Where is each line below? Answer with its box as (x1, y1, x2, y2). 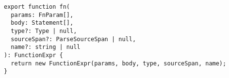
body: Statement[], (11, 19, 74, 27)
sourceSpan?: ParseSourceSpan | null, (11, 35, 136, 43)
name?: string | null (11, 44, 81, 51)
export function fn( (4, 3, 70, 10)
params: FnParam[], (11, 11, 74, 18)
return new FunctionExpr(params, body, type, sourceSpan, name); (11, 60, 227, 67)
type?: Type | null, (11, 27, 77, 34)
